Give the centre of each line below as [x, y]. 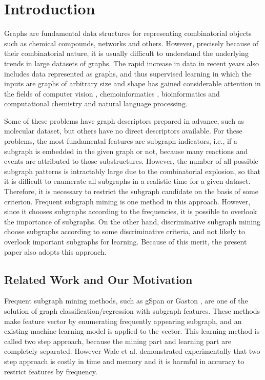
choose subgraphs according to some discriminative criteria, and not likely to [125, 231]
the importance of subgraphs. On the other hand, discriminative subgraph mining [132, 221]
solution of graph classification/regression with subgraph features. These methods [132, 310]
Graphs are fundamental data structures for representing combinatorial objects [128, 33]
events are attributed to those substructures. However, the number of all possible [131, 161]
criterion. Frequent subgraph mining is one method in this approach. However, [127, 201]
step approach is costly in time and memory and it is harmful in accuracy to [124, 361]
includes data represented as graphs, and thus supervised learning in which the [128, 73]
